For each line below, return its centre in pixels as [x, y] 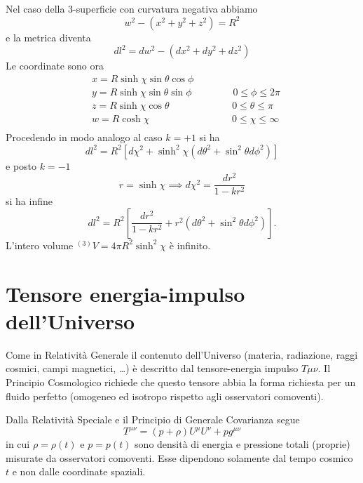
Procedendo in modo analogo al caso [84, 137]
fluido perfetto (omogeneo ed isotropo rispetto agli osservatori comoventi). [165, 396]
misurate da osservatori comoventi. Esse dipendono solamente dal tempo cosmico [179, 457]
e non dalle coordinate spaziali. [79, 471]
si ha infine [29, 201]
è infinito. [190, 245]
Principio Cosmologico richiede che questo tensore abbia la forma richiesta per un [181, 382]
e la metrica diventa [48, 37]
